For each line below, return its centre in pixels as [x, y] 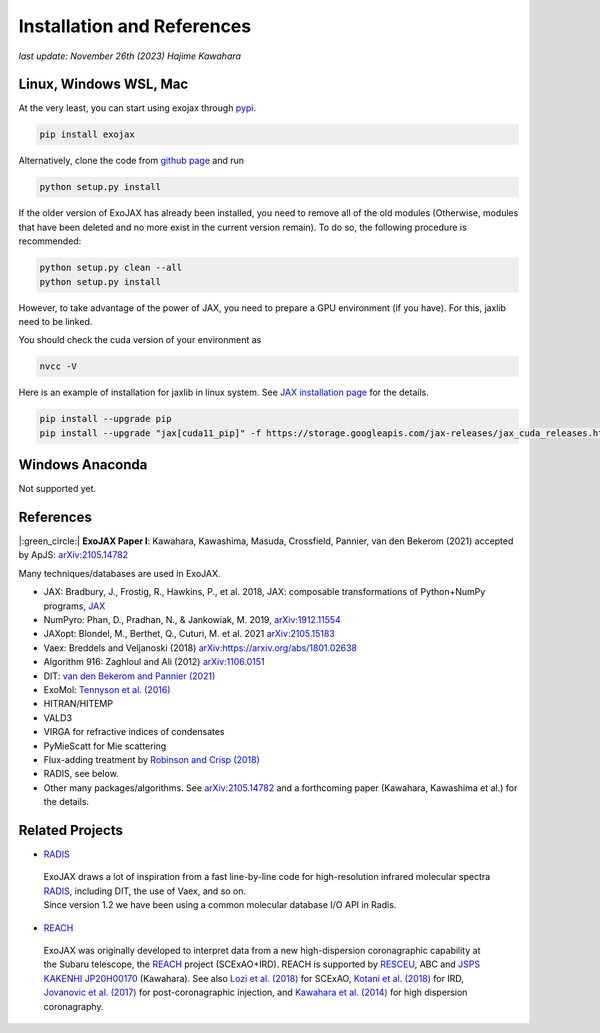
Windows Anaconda [83, 465]
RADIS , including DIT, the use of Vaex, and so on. [145, 891]
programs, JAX [74, 606]
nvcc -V [58, 366]
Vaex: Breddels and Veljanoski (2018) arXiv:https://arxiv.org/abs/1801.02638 [200, 647]
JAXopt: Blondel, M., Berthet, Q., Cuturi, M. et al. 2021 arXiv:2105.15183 [189, 634]
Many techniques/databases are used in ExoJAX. [119, 573]
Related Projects [71, 830]
